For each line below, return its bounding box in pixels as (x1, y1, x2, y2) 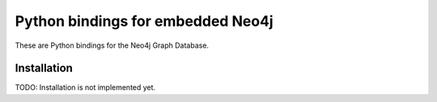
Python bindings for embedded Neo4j (15, 12, 274, 30)
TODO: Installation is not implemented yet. (15, 83, 156, 92)
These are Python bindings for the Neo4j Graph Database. (15, 40, 210, 50)
